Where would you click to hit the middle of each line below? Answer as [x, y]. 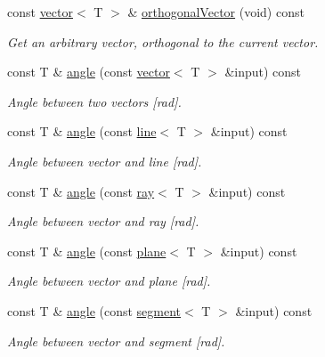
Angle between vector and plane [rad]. [109, 281]
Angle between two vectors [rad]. [94, 101]
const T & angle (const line [82, 131]
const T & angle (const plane [87, 251]
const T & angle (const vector [89, 72]
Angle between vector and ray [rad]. [103, 221]
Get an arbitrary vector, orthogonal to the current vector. [163, 41]
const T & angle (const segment [94, 310]
